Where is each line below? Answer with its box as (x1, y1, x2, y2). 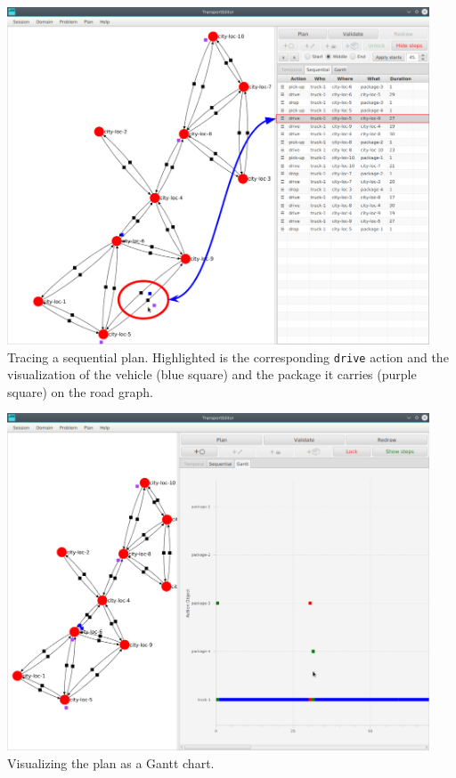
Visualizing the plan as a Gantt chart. (7, 753, 215, 772)
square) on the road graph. (7, 382, 153, 401)
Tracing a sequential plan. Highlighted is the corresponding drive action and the (7, 347, 449, 366)
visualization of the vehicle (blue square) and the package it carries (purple (7, 365, 417, 384)
